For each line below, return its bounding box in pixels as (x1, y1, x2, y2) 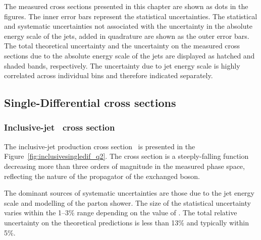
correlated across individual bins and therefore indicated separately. (4, 70, 213, 81)
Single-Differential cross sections (4, 95, 176, 110)
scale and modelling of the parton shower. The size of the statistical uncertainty (4, 197, 251, 208)
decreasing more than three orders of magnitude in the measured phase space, (4, 160, 245, 171)
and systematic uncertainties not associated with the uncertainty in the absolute (4, 21, 253, 31)
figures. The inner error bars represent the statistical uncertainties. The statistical (4, 11, 257, 21)
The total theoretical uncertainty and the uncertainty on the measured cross (4, 40, 240, 51)
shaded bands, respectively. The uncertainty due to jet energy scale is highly (4, 60, 240, 71)
